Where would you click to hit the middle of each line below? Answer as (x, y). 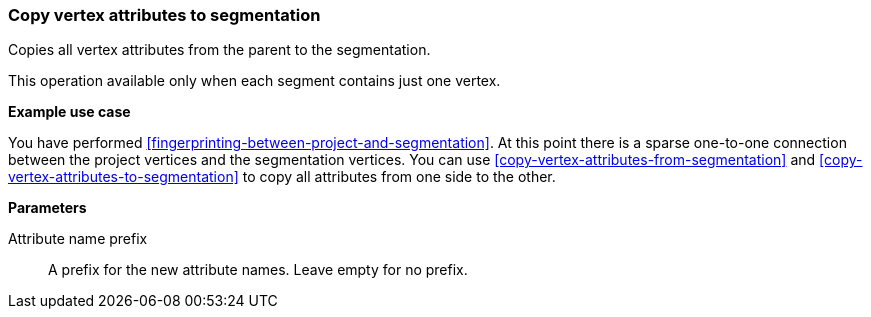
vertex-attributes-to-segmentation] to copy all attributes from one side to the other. (282, 177)
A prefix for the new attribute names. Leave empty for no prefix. (258, 270)
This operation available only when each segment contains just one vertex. (254, 81)
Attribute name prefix (78, 239)
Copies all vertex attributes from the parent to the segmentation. (219, 50)
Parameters (47, 208)
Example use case (69, 112)
